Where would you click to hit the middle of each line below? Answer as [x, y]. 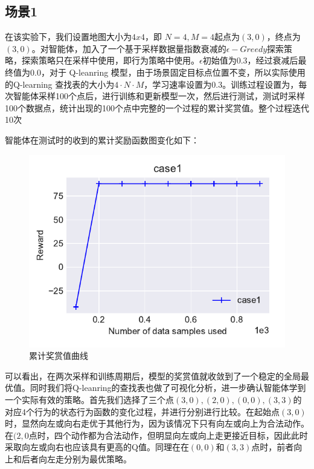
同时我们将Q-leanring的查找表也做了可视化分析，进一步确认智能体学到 [168, 388]
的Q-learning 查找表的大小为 [60, 84]
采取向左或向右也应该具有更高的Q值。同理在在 [97, 447]
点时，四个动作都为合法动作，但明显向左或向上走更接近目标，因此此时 [168, 435]
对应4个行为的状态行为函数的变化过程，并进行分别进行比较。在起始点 [142, 411]
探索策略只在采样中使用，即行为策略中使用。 [110, 60]
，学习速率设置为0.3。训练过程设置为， [221, 84]
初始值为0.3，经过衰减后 [250, 60]
